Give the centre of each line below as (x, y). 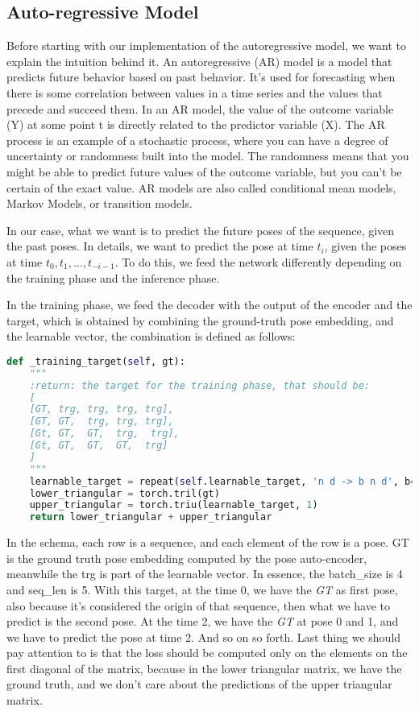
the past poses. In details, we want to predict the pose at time (160, 246)
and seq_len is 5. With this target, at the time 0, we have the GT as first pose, (202, 589)
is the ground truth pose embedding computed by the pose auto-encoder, (187, 558)
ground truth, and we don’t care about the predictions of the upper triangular (199, 684)
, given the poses (365, 246)
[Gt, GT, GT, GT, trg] (99, 446)
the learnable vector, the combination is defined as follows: (151, 336)
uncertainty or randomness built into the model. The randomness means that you (208, 156)
